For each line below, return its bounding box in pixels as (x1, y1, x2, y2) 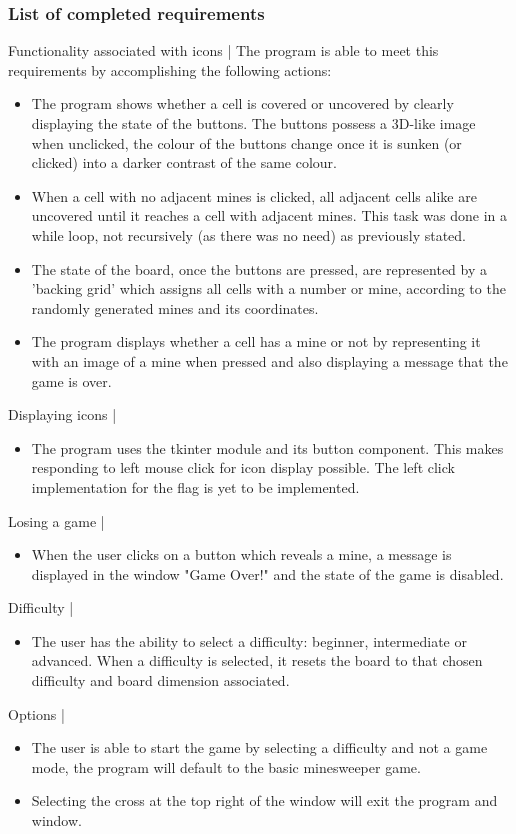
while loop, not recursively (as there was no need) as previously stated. (31, 224, 467, 245)
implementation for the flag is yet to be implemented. (31, 476, 360, 497)
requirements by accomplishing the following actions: (8, 59, 332, 80)
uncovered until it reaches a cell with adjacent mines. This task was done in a (31, 205, 508, 226)
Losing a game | (8, 510, 105, 531)
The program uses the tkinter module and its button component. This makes (31, 437, 504, 458)
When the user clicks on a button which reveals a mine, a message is (31, 544, 452, 565)
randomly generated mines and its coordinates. (31, 297, 319, 318)
